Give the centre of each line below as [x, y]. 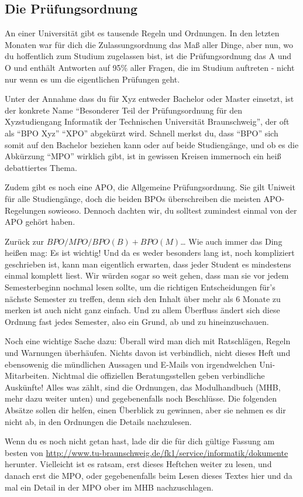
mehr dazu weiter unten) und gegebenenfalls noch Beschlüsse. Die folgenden [141, 398]
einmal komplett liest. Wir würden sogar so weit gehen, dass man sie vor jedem [147, 275]
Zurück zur [24, 241]
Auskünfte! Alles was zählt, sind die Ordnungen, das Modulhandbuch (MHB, [143, 387]
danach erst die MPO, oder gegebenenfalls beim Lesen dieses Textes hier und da [149, 475]
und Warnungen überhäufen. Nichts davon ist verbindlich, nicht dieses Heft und [148, 353]
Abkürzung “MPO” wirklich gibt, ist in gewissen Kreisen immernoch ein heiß [143, 156]
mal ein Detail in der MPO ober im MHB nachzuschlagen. [109, 487]
